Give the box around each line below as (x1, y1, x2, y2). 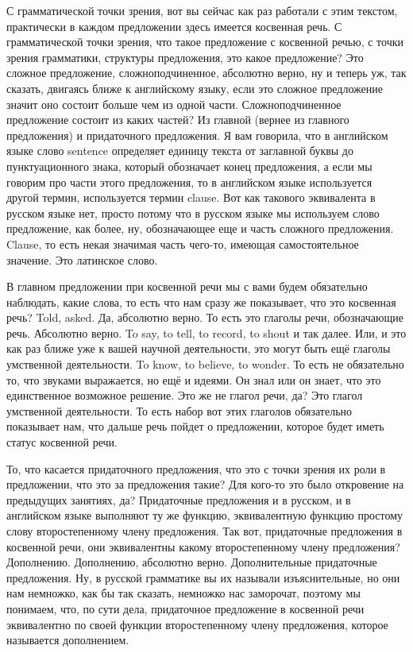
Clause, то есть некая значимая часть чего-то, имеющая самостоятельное (6, 235, 359, 252)
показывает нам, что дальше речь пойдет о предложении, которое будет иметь (6, 418, 384, 435)
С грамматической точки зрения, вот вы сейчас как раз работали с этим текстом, (6, 2, 398, 18)
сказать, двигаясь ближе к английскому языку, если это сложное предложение (6, 79, 383, 96)
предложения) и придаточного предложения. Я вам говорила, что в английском (6, 126, 388, 143)
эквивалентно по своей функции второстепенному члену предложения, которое (6, 616, 388, 632)
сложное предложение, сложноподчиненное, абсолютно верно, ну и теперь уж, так (6, 64, 407, 81)
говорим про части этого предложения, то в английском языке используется (6, 173, 372, 190)
